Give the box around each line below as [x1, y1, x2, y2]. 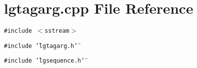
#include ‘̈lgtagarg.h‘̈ [4, 42, 78, 49]
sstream [45, 27, 70, 35]
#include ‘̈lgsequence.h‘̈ [4, 57, 85, 65]
